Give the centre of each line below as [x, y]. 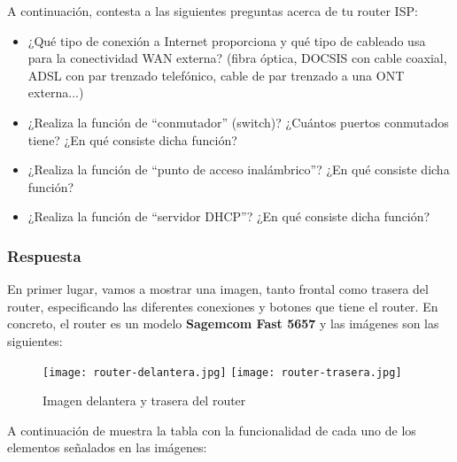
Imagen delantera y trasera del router [144, 400]
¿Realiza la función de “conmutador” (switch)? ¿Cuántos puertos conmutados [238, 122]
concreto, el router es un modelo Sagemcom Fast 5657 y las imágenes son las [223, 323]
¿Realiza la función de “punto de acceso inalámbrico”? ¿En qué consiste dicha [239, 169]
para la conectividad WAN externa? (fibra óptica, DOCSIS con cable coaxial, [237, 58]
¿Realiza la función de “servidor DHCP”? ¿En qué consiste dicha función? [229, 216]
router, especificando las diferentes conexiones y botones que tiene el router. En [223, 306]
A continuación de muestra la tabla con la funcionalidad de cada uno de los [212, 430]
